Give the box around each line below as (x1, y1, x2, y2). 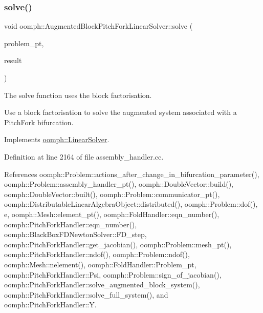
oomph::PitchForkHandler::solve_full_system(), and (4, 289, 168, 300)
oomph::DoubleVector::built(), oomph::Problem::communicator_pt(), (4, 188, 220, 199)
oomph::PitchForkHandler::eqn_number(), (4, 219, 137, 229)
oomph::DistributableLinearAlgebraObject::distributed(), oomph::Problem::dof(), (4, 199, 258, 209)
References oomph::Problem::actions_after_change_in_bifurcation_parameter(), (4, 168, 259, 179)
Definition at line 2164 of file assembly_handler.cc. (4, 151, 164, 162)
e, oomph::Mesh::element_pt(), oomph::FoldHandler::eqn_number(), (4, 208, 220, 219)
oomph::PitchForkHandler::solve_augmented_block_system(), (4, 279, 200, 290)
